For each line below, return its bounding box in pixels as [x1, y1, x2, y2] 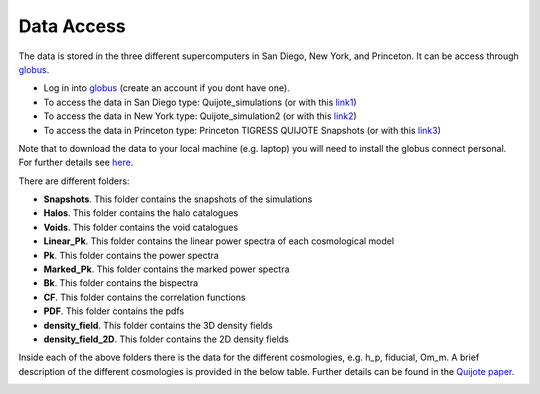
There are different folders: [18, 175, 130, 187]
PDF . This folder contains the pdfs [43, 305, 185, 317]
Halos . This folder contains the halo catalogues [43, 207, 239, 219]
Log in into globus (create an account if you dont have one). [43, 82, 290, 94]
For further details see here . [18, 156, 134, 169]
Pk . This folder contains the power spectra [43, 249, 219, 261]
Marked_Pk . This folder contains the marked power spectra [43, 263, 290, 275]
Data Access [18, 15, 127, 37]
